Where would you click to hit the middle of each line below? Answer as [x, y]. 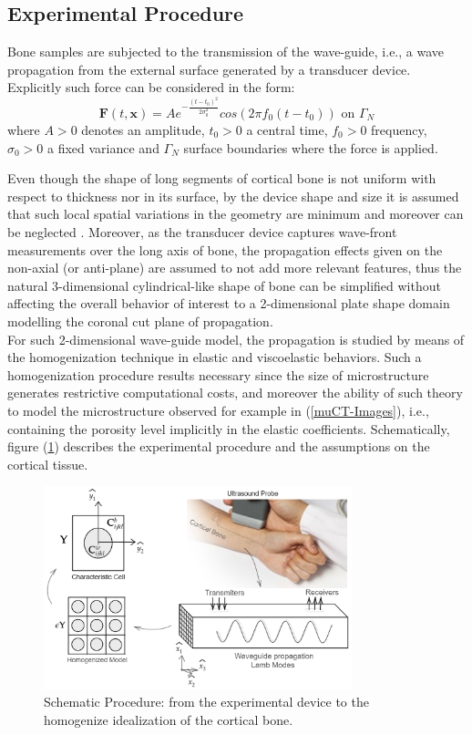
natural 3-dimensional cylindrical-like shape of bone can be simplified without [224, 285]
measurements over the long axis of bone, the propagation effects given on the [225, 249]
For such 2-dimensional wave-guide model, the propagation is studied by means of [236, 339]
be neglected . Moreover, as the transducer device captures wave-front [202, 231]
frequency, [399, 129]
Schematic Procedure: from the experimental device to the [206, 702]
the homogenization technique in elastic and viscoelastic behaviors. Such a [215, 357]
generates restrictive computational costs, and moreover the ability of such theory [235, 393]
